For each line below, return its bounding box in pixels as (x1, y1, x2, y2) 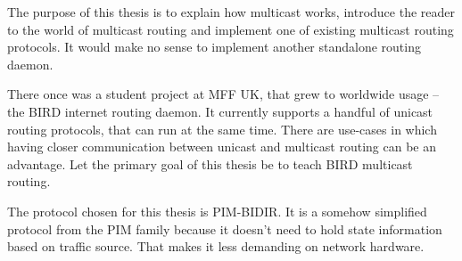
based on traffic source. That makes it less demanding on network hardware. (7, 237, 425, 256)
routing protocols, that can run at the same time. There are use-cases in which (7, 119, 437, 138)
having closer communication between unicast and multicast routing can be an (7, 137, 436, 156)
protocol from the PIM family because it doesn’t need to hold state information (7, 219, 442, 238)
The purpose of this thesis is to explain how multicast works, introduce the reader (7, 3, 455, 20)
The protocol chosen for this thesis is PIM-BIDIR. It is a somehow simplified (7, 201, 427, 220)
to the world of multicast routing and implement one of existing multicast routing (7, 20, 454, 38)
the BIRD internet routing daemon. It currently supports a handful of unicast (7, 102, 433, 120)
